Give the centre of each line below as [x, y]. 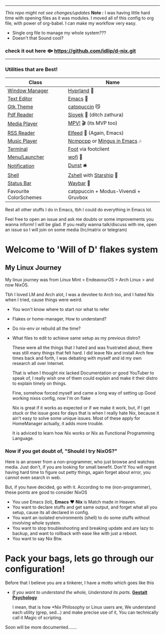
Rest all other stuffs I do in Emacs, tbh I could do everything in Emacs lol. [79, 209]
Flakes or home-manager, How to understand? [59, 318]
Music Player [23, 141]
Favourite [18, 191]
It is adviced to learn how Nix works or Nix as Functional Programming [83, 433]
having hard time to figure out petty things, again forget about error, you [78, 472]
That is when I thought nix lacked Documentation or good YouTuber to [83, 373]
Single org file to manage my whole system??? [59, 33]
